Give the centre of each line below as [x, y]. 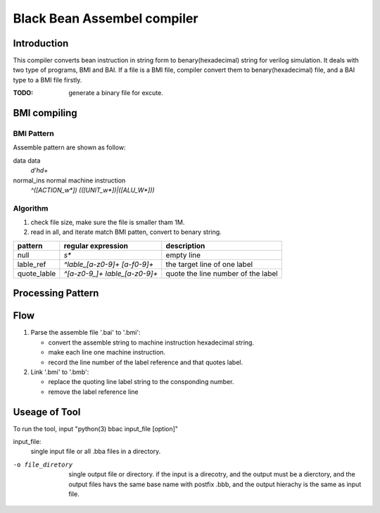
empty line [183, 255]
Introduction [41, 43]
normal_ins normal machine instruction [69, 180]
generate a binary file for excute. [116, 93]
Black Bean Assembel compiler [106, 18]
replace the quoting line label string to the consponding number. [141, 382]
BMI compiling [45, 113]
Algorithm [31, 208]
